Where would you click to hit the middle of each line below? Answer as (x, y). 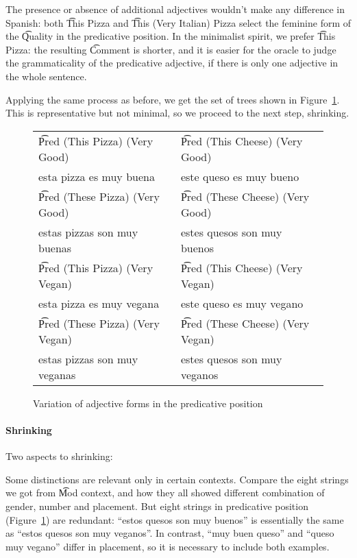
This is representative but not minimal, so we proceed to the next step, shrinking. (177, 113)
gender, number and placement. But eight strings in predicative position (157, 506)
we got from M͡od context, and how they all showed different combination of (165, 493)
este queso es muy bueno (240, 176)
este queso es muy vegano (242, 303)
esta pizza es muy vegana (99, 303)
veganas (57, 374)
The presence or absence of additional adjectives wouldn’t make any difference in (175, 9)
